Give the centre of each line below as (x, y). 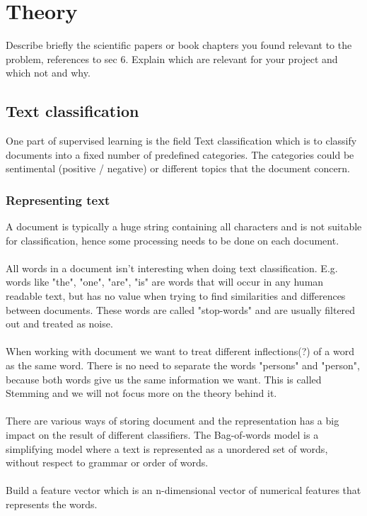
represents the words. (52, 504)
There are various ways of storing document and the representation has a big (173, 421)
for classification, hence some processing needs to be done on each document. (173, 240)
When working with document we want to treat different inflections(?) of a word (180, 351)
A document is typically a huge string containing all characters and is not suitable (184, 226)
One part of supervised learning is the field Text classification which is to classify (181, 141)
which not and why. (48, 73)
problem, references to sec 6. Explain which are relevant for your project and (172, 58)
